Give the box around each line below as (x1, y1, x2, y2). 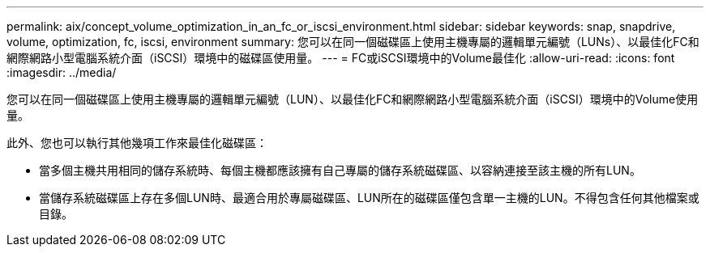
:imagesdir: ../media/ (6, 65, 117, 79)
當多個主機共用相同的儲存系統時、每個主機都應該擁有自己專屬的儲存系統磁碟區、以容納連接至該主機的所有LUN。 (39, 163, 641, 177)
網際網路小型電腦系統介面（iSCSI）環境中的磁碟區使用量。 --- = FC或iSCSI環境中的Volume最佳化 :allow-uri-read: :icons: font (6, 51, 675, 65)
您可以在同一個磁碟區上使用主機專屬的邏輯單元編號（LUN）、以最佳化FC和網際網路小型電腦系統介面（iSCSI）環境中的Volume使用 (6, 92, 699, 106)
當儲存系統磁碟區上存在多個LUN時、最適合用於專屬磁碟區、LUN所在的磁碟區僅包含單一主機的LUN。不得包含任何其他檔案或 (39, 191, 699, 205)
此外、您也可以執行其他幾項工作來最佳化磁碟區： (6, 136, 267, 150)
